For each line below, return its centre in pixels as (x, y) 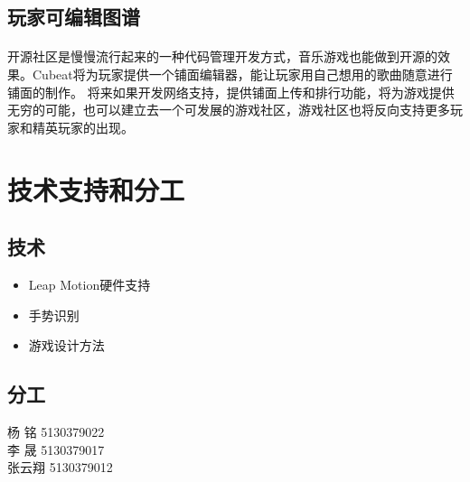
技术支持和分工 (96, 189)
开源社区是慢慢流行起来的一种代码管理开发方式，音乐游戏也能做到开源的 (222, 56)
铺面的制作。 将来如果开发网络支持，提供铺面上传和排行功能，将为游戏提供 (231, 92)
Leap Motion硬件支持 (89, 284)
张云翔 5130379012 (60, 467)
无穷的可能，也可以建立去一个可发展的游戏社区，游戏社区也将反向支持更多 (229, 110)
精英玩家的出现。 (83, 127)
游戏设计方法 (66, 345)
